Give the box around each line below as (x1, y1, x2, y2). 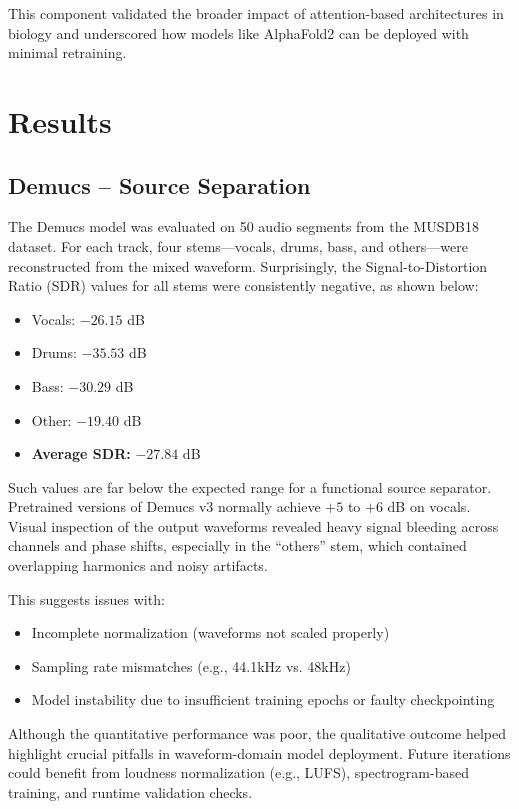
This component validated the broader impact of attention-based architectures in (8, 3, 504, 23)
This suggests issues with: (8, 588, 165, 609)
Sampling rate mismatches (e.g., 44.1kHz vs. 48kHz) (31, 655, 351, 676)
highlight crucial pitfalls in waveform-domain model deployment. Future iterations (8, 742, 511, 763)
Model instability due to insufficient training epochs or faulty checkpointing (31, 689, 495, 710)
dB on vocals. (387, 496, 471, 517)
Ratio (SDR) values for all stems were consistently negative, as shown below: (8, 275, 479, 296)
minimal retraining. (8, 42, 127, 63)
